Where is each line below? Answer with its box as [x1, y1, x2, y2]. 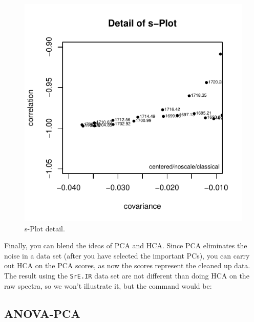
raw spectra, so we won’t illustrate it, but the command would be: [4, 280, 212, 291]
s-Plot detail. [25, 223, 65, 233]
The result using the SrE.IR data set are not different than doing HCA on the [4, 270, 249, 281]
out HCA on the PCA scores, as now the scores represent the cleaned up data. [4, 260, 250, 271]
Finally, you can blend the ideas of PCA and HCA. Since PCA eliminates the [4, 240, 247, 251]
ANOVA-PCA [4, 305, 80, 321]
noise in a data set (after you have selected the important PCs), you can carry [4, 250, 250, 261]
